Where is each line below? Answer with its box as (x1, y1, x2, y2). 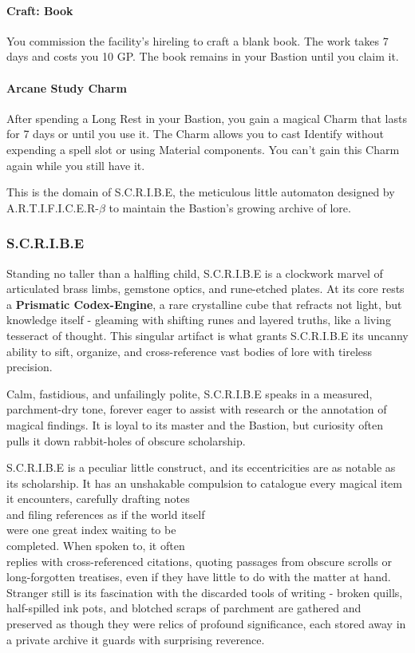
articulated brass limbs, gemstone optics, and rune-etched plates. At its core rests (6, 280, 405, 297)
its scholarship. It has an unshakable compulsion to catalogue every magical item (6, 474, 402, 491)
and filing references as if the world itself (6, 505, 205, 522)
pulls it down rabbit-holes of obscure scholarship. (6, 432, 246, 449)
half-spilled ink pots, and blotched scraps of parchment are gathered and (6, 600, 362, 616)
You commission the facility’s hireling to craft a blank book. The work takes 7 (6, 32, 389, 49)
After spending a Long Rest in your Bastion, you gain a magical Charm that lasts (6, 109, 407, 126)
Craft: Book (6, 2, 73, 18)
